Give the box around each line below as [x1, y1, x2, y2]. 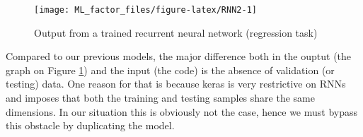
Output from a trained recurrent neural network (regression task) [34, 25, 318, 40]
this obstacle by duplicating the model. [6, 118, 175, 133]
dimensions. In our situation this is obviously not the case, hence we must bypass [6, 104, 357, 119]
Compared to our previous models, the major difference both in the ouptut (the [6, 49, 352, 64]
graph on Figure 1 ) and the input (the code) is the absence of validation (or [6, 62, 335, 77]
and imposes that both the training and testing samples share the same [6, 90, 315, 105]
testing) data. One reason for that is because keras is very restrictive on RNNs [6, 76, 346, 91]
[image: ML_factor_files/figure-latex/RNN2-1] [34, 5, 257, 15]
